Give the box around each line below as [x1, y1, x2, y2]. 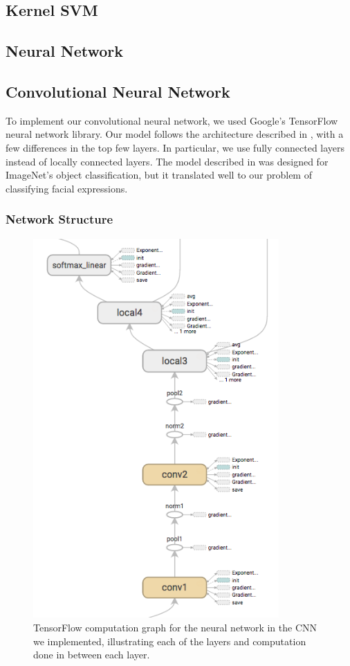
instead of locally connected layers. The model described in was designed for [6, 154, 329, 168]
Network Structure [6, 210, 113, 228]
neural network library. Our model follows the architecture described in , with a [6, 127, 344, 141]
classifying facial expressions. [6, 181, 128, 195]
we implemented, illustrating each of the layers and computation [33, 633, 306, 648]
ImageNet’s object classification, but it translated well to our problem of [6, 168, 312, 182]
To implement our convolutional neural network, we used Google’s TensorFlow [6, 113, 338, 127]
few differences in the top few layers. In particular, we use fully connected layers [6, 140, 345, 154]
